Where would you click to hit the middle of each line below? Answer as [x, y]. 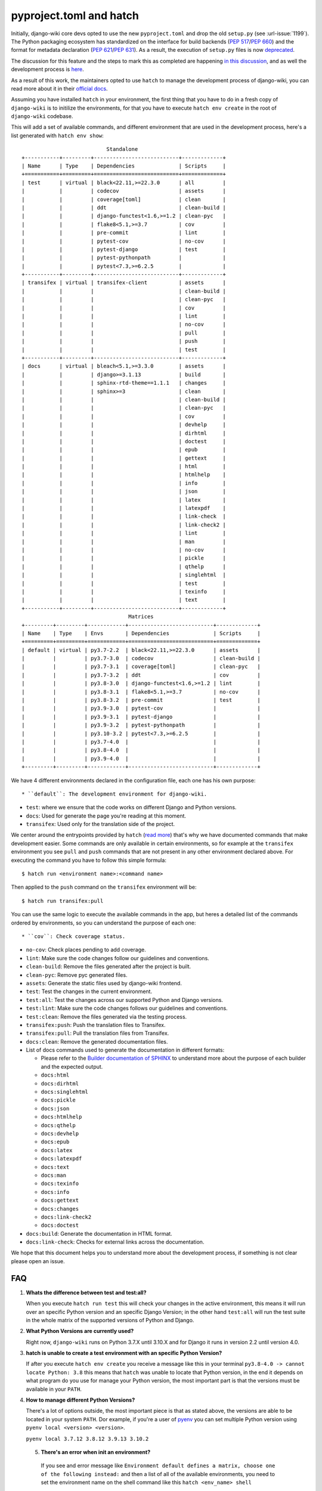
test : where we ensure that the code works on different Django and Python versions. [131, 808]
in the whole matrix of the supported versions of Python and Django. [110, 1320]
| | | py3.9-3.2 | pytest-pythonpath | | [141, 725]
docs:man [54, 1175]
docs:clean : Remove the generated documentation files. [97, 1041]
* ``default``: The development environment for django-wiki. [114, 794]
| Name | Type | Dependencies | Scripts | [124, 166]
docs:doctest [60, 1225]
